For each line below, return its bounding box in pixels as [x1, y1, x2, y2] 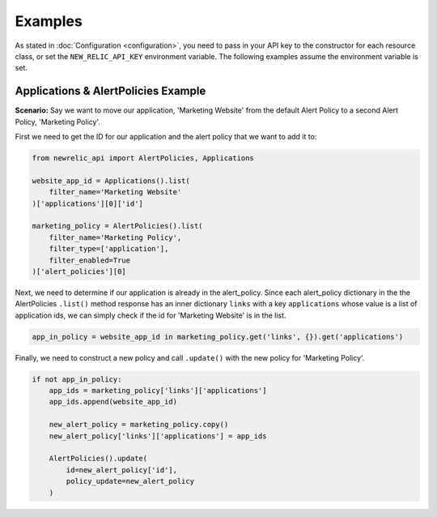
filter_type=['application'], [49, 244, 169, 254]
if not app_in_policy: [32, 374, 122, 384]
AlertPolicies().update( [49, 454, 148, 464]
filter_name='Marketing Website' [49, 187, 182, 197]
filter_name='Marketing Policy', [49, 233, 182, 242]
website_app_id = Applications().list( [32, 176, 190, 186]
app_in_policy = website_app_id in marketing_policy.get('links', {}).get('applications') [32, 332, 404, 341]
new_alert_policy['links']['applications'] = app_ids [49, 431, 267, 441]
